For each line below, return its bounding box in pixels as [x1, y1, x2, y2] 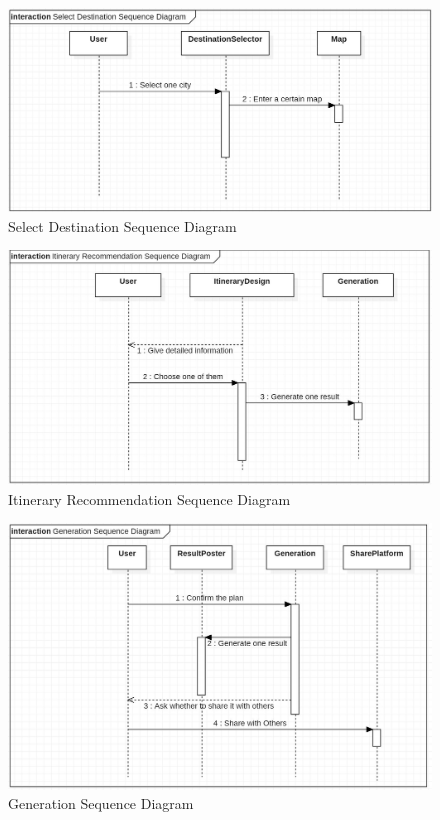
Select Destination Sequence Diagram [8, 215, 237, 236]
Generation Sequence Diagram [8, 793, 194, 814]
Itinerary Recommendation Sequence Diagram [8, 488, 291, 509]
